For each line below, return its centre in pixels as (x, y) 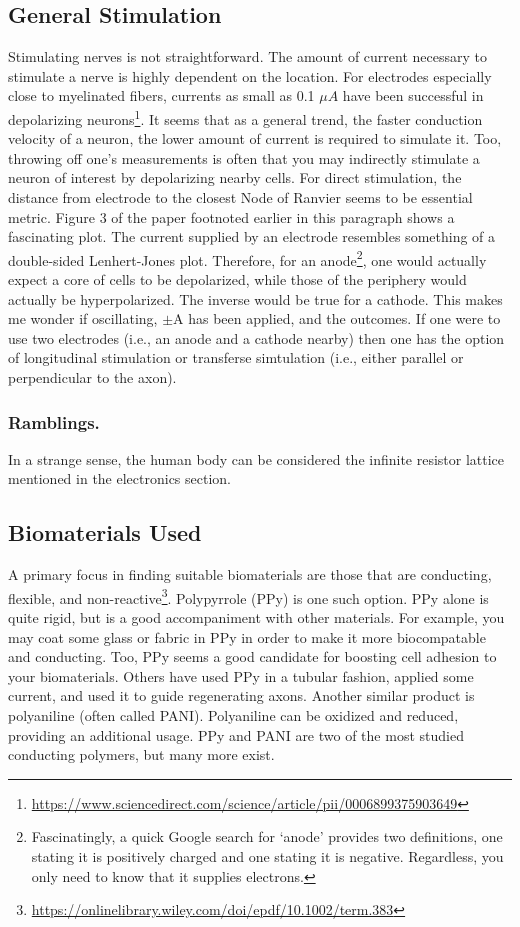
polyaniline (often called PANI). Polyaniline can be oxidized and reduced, (233, 715)
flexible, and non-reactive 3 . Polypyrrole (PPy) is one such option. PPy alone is (248, 596)
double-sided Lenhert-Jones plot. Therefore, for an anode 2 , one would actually (247, 258)
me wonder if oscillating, (83, 318)
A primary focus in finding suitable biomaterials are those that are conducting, (250, 574)
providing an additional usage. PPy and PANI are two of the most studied (236, 734)
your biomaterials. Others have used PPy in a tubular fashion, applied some (241, 675)
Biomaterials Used (105, 532)
